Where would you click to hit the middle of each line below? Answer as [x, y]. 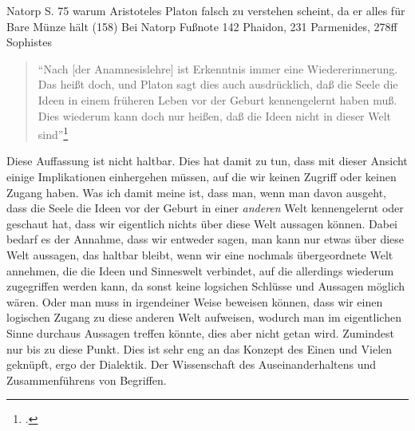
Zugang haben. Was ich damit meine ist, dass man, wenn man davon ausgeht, [196, 192]
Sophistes [29, 42]
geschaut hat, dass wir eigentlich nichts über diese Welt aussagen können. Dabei [202, 223]
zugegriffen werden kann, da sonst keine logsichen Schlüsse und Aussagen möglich [206, 286]
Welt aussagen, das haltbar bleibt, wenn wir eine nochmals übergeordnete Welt [200, 254]
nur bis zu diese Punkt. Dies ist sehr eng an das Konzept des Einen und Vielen [200, 348]
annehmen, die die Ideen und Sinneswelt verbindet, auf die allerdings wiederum [200, 270]
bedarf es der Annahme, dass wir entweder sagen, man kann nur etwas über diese [206, 239]
